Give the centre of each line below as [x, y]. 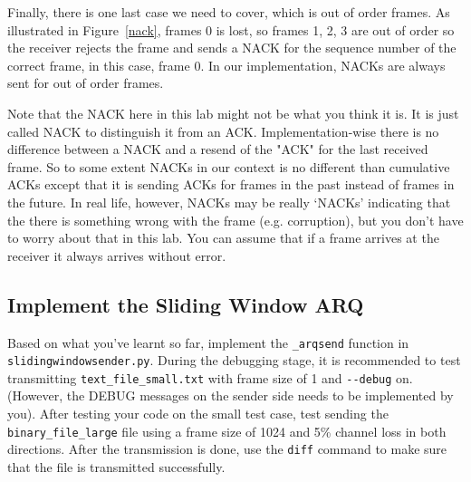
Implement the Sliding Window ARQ [186, 304]
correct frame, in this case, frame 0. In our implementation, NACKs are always [226, 65]
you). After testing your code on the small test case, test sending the [198, 414]
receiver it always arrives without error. [117, 255]
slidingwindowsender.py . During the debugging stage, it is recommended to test [234, 360]
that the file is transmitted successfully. [116, 466]
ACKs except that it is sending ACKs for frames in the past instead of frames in [231, 184]
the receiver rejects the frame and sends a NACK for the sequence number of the [232, 48]
